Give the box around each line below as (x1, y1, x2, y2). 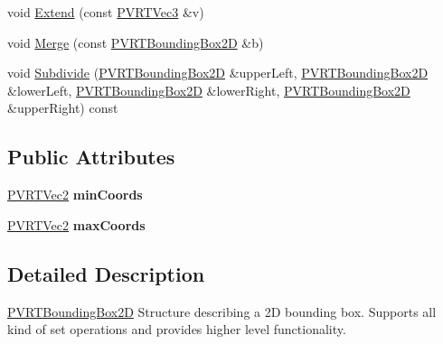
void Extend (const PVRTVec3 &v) (7, 3, 204, 21)
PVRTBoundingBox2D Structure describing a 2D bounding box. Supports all (7, 302, 437, 321)
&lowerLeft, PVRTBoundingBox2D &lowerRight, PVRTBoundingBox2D (7, 80, 410, 99)
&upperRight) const (7, 98, 118, 117)
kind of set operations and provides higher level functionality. (7, 320, 346, 339)
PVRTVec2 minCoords (7, 185, 143, 204)
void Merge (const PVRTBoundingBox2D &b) (7, 33, 264, 51)
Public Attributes (7, 143, 175, 171)
